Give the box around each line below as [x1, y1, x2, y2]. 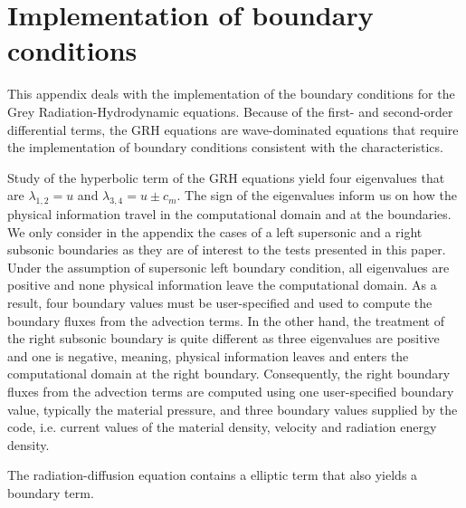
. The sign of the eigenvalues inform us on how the [176, 186, 457, 205]
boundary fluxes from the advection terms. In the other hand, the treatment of [7, 311, 444, 330]
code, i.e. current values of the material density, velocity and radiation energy [7, 417, 437, 436]
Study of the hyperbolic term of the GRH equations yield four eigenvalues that [7, 168, 445, 187]
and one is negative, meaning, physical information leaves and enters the [7, 346, 409, 365]
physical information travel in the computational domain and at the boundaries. [7, 205, 452, 224]
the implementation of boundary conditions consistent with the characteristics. [7, 138, 443, 157]
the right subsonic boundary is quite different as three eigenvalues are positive [7, 329, 440, 348]
